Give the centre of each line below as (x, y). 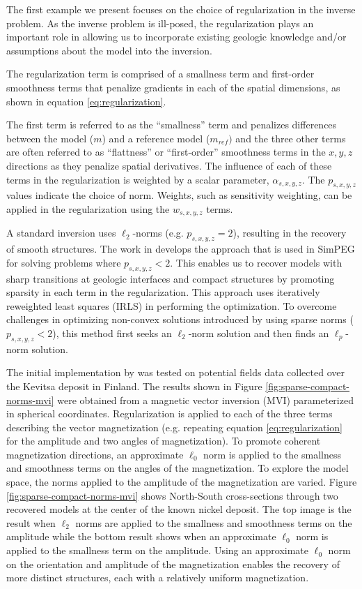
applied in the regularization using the (88, 208)
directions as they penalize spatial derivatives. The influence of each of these (169, 165)
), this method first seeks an (112, 333)
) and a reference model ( (156, 138)
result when (31, 522)
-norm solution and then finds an (259, 333)
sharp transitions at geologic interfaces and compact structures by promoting (171, 278)
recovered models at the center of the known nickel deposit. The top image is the (179, 509)
